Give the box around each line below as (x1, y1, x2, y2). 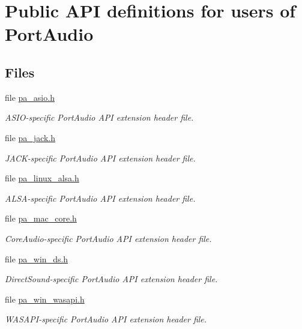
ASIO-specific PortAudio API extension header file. (5, 111, 194, 124)
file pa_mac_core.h (5, 212, 77, 225)
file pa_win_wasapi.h (5, 292, 85, 305)
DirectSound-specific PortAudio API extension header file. (5, 273, 218, 285)
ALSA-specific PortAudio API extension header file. (5, 192, 196, 204)
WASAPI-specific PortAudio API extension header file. (5, 313, 207, 325)
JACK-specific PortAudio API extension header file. (5, 151, 196, 164)
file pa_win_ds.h (5, 252, 68, 265)
